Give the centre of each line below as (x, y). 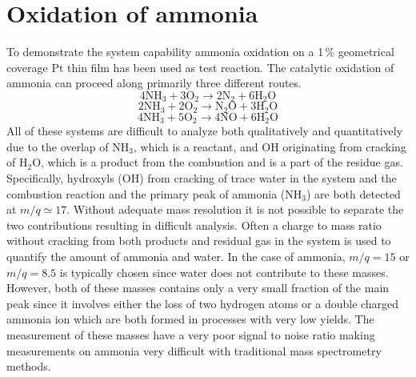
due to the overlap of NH (68, 146)
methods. (29, 366)
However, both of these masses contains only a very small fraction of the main (198, 288)
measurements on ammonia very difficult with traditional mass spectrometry (194, 350)
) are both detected (353, 193)
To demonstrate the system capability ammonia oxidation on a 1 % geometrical (200, 52)
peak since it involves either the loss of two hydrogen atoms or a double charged (203, 303)
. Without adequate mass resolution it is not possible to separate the (235, 209)
